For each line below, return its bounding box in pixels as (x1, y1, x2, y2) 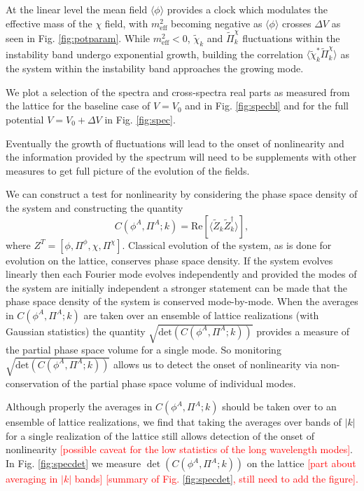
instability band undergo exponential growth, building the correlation (6, 46, 303, 61)
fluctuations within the (242, 30, 340, 45)
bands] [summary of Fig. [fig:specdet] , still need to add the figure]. (74, 471, 358, 485)
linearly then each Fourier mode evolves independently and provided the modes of (6, 267, 357, 281)
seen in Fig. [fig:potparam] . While (6, 30, 150, 45)
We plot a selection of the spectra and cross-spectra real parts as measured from (6, 84, 350, 99)
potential (6, 112, 44, 126)
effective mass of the (6, 15, 92, 30)
